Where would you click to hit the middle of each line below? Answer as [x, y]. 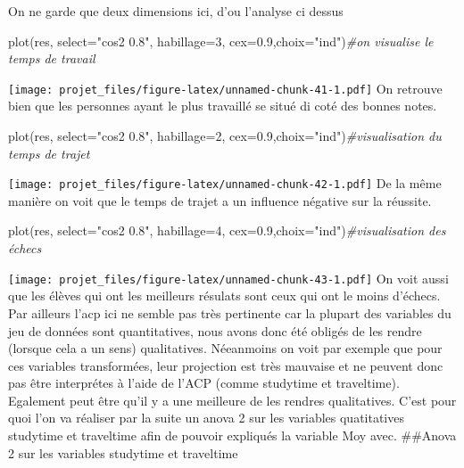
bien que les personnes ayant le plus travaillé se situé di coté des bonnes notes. [223, 106]
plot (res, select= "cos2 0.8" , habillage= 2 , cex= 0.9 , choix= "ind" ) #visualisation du [225, 136]
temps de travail [52, 58]
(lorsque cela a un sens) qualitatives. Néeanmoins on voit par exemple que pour [225, 348]
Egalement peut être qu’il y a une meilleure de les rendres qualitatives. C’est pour [232, 400]
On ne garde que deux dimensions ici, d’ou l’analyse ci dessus [176, 11]
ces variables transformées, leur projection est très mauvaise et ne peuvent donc [226, 365]
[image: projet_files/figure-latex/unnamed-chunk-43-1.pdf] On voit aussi [228, 278]
